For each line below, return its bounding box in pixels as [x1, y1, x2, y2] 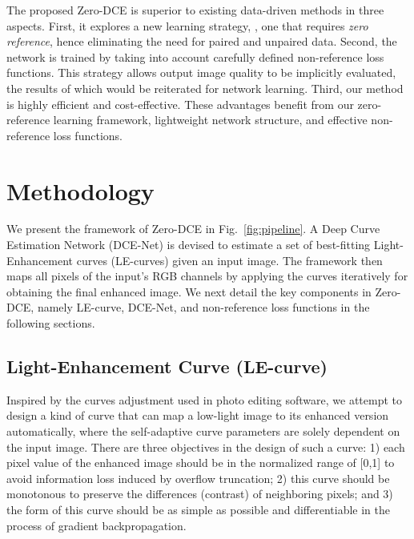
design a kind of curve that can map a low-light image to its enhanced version [6, 407, 389, 424]
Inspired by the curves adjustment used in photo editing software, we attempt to [6, 391, 402, 408]
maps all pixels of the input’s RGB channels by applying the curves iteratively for [6, 267, 408, 284]
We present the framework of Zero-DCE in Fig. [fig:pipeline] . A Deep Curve [6, 220, 380, 237]
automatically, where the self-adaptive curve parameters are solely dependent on [6, 423, 400, 440]
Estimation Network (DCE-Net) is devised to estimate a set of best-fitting [6, 236, 371, 253]
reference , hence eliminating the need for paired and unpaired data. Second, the [6, 33, 397, 50]
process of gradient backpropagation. [6, 517, 187, 533]
